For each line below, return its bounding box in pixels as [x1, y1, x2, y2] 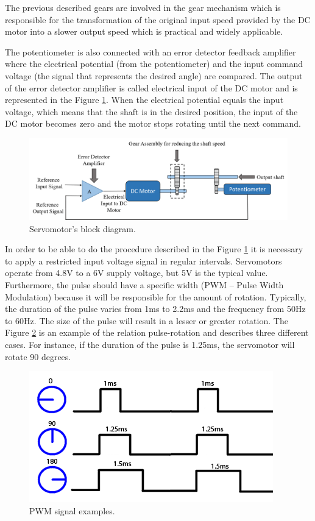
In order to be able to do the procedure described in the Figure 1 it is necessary [5, 243, 303, 255]
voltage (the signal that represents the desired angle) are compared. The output [5, 69, 303, 82]
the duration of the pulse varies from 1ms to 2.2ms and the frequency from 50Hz [5, 302, 306, 315]
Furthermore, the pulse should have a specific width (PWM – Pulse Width [5, 278, 284, 291]
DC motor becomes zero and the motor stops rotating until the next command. [5, 117, 301, 130]
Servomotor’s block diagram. [29, 222, 136, 235]
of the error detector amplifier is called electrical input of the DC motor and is [5, 81, 298, 94]
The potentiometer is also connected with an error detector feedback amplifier [5, 45, 296, 58]
